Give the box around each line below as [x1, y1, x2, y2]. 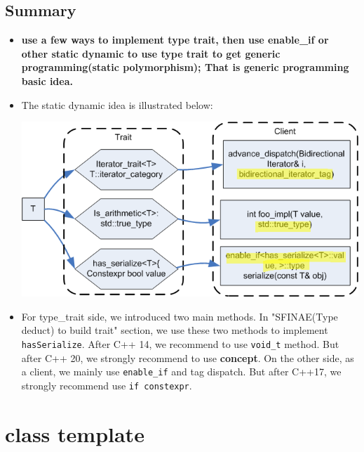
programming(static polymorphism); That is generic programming [21, 60, 349, 75]
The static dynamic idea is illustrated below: [21, 97, 213, 112]
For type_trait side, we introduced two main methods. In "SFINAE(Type [21, 309, 338, 323]
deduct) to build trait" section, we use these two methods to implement [21, 323, 328, 337]
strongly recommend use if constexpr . [21, 377, 192, 392]
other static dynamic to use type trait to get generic [21, 46, 281, 60]
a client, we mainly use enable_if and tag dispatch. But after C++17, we [21, 364, 342, 379]
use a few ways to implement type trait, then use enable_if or [21, 32, 329, 47]
